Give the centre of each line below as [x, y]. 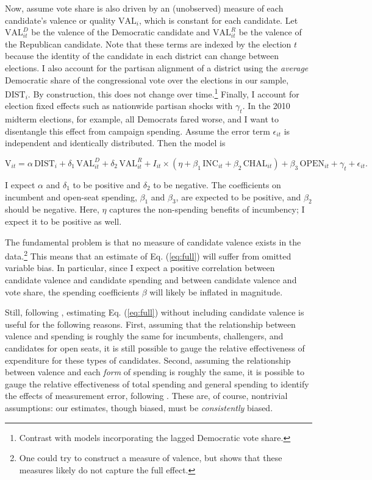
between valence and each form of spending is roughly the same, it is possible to [155, 372]
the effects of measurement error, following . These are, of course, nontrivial [146, 396]
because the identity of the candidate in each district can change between [142, 56]
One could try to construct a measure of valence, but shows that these [151, 458]
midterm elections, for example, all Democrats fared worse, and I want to [142, 119]
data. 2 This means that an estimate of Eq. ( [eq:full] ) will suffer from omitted [148, 255]
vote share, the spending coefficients [72, 291]
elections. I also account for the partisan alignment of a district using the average [157, 67]
